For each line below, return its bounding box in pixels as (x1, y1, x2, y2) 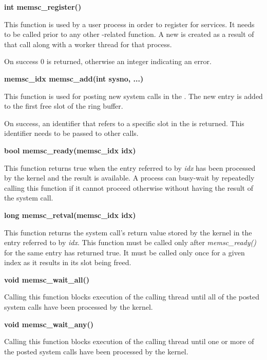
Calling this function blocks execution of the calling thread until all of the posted (4, 291, 259, 302)
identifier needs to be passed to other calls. (4, 128, 139, 138)
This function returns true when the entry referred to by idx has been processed (4, 162, 256, 173)
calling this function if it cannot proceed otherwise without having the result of (4, 182, 253, 193)
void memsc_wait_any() (4, 318, 93, 329)
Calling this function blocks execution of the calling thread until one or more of (4, 336, 254, 347)
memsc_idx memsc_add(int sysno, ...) (4, 73, 144, 84)
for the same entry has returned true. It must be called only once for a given (4, 247, 245, 257)
